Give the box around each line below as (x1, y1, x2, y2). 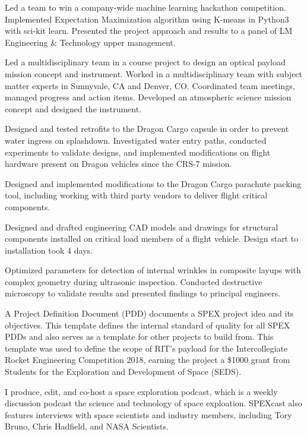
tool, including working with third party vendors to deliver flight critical (5, 189, 268, 201)
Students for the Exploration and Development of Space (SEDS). (5, 365, 242, 378)
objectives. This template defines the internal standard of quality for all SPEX (5, 318, 290, 331)
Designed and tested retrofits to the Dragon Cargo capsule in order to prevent (5, 122, 289, 135)
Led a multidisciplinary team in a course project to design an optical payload (5, 56, 286, 68)
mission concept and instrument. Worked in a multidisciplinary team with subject (5, 67, 303, 80)
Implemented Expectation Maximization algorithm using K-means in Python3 (5, 12, 289, 25)
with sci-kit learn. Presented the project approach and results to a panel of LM (5, 24, 293, 37)
